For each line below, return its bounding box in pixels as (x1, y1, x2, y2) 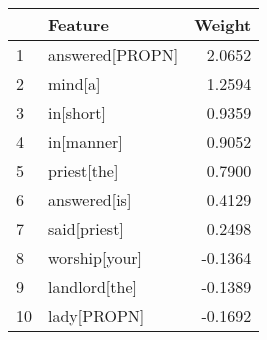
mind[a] (48, 72, 101, 95)
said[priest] (48, 217, 124, 240)
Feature (48, 13, 109, 36)
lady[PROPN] (48, 304, 145, 327)
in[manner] (48, 130, 123, 153)
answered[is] (48, 188, 132, 211)
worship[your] (48, 246, 142, 269)
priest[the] (48, 159, 119, 182)
